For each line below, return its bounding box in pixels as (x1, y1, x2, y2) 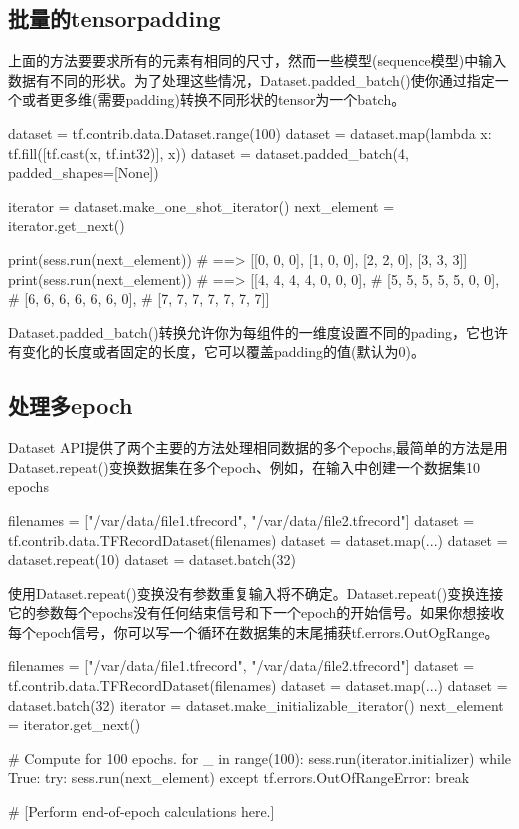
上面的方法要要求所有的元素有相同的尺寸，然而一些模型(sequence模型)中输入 (8, 50, 507, 71)
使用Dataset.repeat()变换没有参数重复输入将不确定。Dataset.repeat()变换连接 (8, 582, 504, 603)
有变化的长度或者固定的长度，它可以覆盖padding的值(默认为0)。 (8, 341, 425, 362)
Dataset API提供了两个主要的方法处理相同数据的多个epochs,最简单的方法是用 (8, 437, 508, 458)
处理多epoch (8, 390, 133, 421)
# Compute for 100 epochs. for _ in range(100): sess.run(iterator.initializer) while (8, 747, 512, 768)
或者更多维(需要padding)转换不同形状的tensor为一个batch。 (21, 89, 406, 110)
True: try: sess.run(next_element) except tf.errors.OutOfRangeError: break (8, 767, 470, 788)
